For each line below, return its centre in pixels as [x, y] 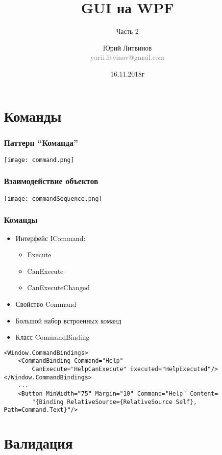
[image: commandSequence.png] [53, 199]
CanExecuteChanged [58, 287]
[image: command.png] [39, 160]
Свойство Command [46, 304]
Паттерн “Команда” [41, 142]
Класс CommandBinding [52, 337]
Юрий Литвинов [127, 47]
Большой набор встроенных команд [68, 320]
